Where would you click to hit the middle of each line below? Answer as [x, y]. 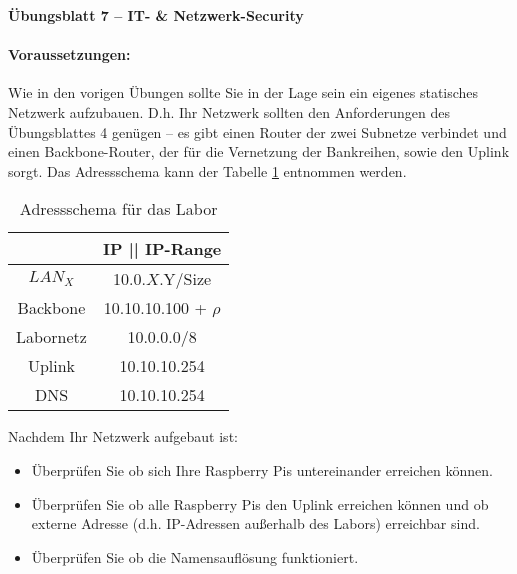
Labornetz [51, 337]
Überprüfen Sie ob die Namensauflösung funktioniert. [195, 556]
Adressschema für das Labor [118, 209]
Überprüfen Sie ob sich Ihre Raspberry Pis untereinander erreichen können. [262, 469]
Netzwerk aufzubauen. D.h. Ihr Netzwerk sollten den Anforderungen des [229, 111]
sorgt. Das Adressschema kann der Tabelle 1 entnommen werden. [207, 170]
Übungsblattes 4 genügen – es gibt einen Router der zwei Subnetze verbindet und [257, 131]
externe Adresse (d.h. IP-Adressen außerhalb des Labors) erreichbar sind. [255, 523]
